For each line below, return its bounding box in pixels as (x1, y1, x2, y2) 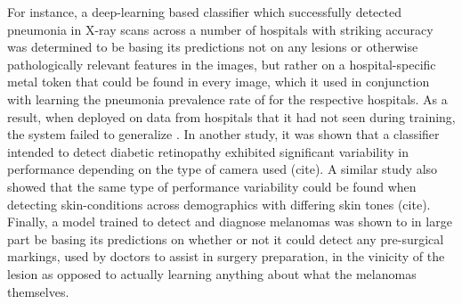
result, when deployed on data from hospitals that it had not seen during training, (7, 107, 456, 126)
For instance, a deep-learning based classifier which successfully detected (7, 3, 401, 21)
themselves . (7, 282, 69, 300)
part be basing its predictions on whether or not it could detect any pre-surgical (7, 229, 444, 248)
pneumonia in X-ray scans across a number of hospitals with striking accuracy (7, 20, 434, 38)
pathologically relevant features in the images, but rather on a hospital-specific (7, 54, 436, 73)
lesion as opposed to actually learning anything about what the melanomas (7, 264, 417, 283)
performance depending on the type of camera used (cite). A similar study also (7, 160, 438, 178)
